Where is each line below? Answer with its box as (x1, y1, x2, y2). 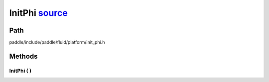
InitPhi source (9, 7, 68, 18)
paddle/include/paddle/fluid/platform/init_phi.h (9, 40, 105, 45)
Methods (9, 52, 38, 60)
